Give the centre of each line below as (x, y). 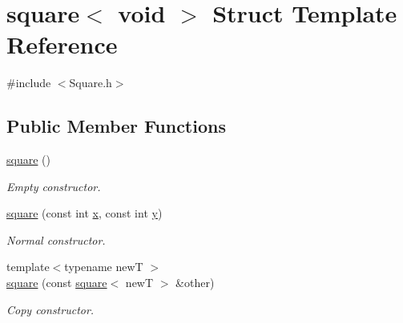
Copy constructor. (50, 309)
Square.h (91, 83)
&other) (195, 283)
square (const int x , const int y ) (85, 213)
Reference (62, 44)
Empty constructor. (54, 186)
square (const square (57, 283)
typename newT (104, 267)
